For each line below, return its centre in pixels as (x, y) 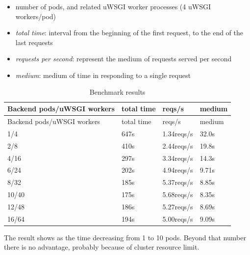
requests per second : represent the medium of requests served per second (124, 59)
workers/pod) (36, 16)
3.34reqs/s (178, 158)
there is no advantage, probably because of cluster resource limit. (102, 247)
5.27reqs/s (178, 206)
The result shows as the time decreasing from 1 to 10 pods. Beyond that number (125, 237)
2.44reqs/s (178, 145)
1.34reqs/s (178, 133)
